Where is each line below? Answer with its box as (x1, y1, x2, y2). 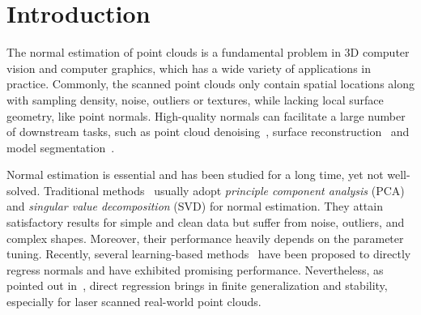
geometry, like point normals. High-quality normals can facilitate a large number (6, 107, 406, 124)
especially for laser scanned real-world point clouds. (6, 293, 262, 310)
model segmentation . (6, 138, 115, 155)
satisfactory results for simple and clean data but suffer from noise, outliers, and (6, 214, 405, 231)
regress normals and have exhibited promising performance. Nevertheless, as (6, 261, 384, 278)
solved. (6, 181, 40, 198)
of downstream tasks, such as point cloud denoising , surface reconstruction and (6, 123, 410, 140)
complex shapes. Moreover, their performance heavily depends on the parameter (6, 229, 404, 246)
